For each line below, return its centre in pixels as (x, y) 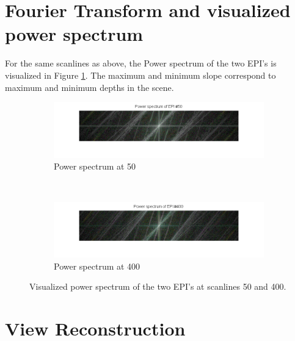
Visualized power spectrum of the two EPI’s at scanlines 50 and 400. (158, 286)
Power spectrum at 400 (97, 266)
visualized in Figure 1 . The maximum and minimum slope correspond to (140, 75)
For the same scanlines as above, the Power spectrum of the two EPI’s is (141, 63)
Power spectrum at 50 (95, 166)
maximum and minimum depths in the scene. (89, 87)
